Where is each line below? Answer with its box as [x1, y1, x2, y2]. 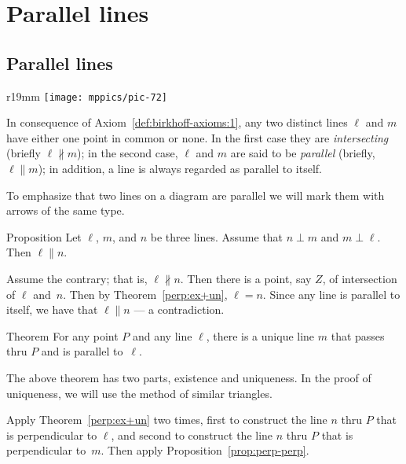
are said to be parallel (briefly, [230, 145, 375, 161]
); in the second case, [77, 145, 178, 161]
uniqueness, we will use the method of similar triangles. [6, 385, 272, 401]
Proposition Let [6, 228, 82, 245]
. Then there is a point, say [180, 270, 312, 286]
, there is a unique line [206, 327, 315, 344]
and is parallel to [41, 343, 123, 359]
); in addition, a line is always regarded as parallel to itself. [38, 160, 322, 177]
